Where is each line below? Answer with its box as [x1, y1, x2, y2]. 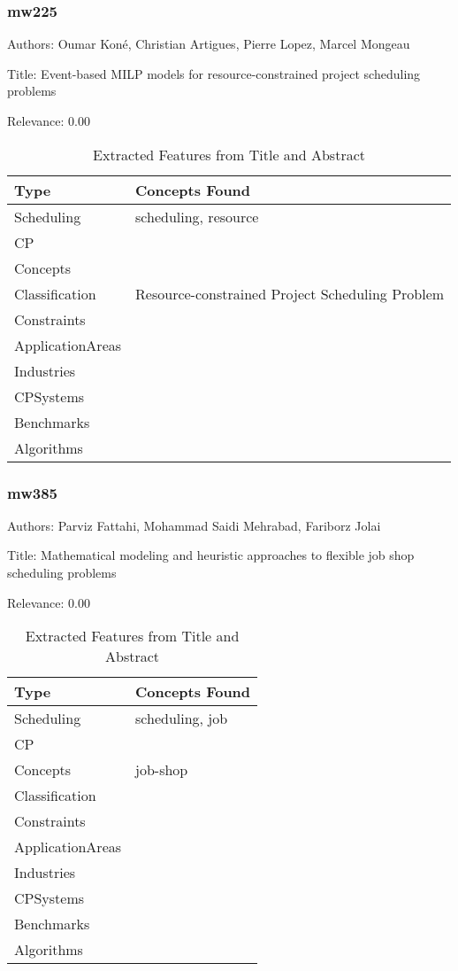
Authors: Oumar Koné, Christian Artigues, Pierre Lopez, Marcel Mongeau [7, 35, 410, 53]
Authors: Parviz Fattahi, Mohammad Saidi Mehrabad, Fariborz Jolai [7, 516, 381, 534]
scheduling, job [135, 708, 228, 729]
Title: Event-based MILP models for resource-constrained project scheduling [7, 64, 421, 82]
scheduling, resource [135, 206, 259, 227]
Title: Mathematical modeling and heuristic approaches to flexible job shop [7, 546, 415, 564]
